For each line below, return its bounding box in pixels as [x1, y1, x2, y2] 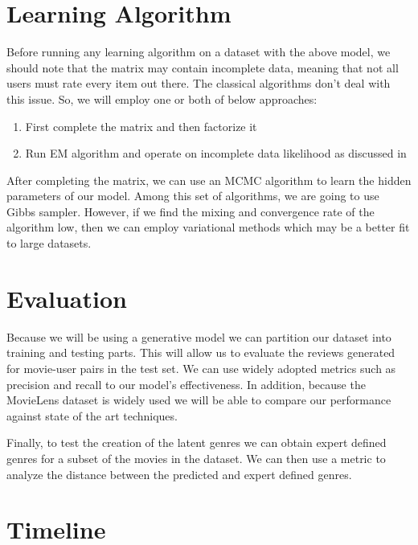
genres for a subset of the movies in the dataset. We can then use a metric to [6, 449, 386, 466]
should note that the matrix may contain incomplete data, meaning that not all [6, 59, 399, 76]
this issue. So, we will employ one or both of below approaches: [6, 90, 318, 107]
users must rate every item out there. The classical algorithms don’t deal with [6, 75, 391, 92]
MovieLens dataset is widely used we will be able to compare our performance [6, 391, 391, 408]
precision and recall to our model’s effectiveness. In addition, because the [6, 375, 366, 392]
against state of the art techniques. [6, 407, 178, 424]
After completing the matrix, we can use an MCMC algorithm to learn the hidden [6, 171, 412, 188]
